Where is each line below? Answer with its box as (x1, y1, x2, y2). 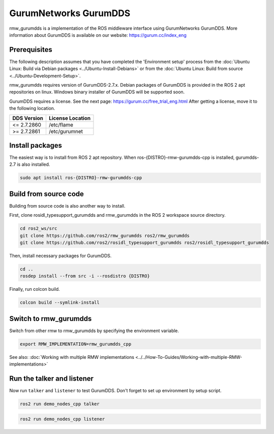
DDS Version (12, 114, 44, 121)
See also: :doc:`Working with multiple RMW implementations (9, 354, 134, 360)
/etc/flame (48, 121, 73, 128)
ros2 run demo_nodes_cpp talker (20, 401, 100, 407)
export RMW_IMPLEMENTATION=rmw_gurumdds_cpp (20, 341, 132, 347)
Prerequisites (9, 45, 52, 54)
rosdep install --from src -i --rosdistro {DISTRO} (20, 273, 150, 279)
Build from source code (9, 190, 84, 198)
